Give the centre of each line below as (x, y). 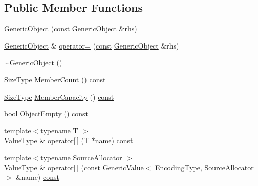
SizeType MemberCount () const (55, 79)
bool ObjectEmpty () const (46, 113)
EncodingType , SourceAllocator (205, 167)
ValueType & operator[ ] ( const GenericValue (74, 167)
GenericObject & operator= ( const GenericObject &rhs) (92, 45)
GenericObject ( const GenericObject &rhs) (71, 29)
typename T (59, 130)
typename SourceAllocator (81, 157)
